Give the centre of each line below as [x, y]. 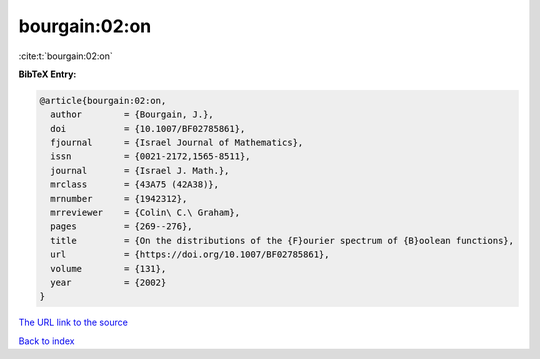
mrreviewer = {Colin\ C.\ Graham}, [145, 213]
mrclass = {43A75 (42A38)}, [135, 184]
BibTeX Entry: [47, 74]
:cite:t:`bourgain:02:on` [66, 56]
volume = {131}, [108, 268]
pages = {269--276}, [122, 226]
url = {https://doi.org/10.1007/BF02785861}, [190, 254]
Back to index [46, 341]
